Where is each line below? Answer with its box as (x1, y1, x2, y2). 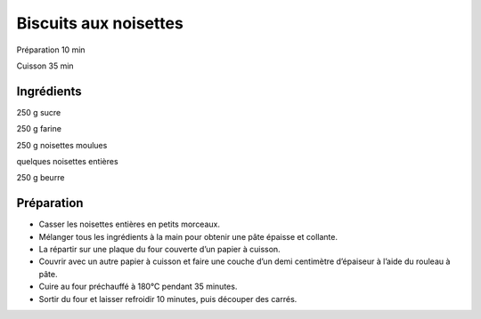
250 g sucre (16, 107, 61, 117)
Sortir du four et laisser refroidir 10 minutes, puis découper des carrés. (38, 293, 298, 304)
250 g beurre (16, 172, 65, 183)
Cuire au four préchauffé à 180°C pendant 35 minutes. (38, 281, 238, 292)
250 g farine (16, 124, 62, 134)
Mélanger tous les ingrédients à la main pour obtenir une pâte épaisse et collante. (38, 231, 338, 242)
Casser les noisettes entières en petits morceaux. (38, 219, 220, 230)
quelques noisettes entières (16, 156, 119, 167)
